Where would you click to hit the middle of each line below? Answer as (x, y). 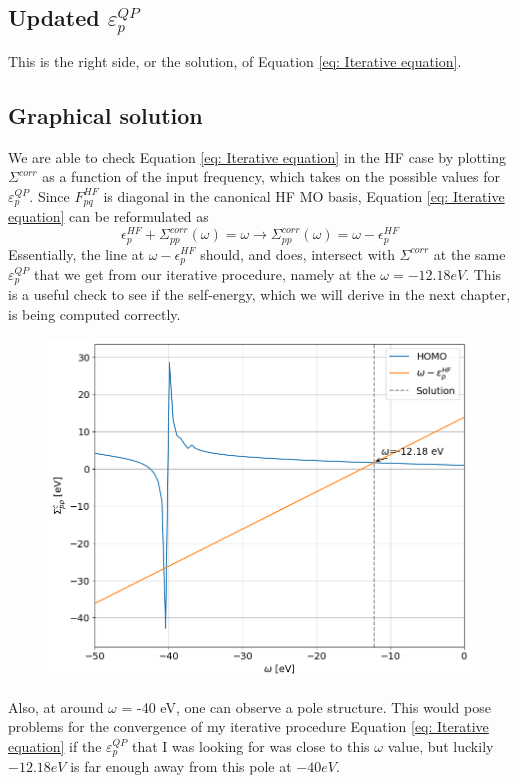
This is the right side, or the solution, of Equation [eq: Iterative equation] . (235, 60)
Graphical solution (105, 114)
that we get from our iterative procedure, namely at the (205, 274)
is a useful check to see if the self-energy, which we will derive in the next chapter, (259, 294)
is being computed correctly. (94, 314)
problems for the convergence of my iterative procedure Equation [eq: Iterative (248, 726)
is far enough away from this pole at (181, 766)
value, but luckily (440, 745)
